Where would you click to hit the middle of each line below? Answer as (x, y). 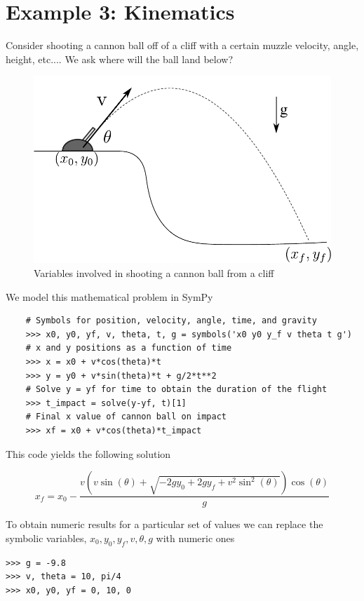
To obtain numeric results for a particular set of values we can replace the (164, 524)
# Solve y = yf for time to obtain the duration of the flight (176, 390)
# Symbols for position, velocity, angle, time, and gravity (171, 321)
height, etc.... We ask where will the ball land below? (120, 59)
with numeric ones (195, 538)
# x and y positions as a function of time (129, 348)
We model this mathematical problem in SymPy (109, 296)
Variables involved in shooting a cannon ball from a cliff (154, 272)
